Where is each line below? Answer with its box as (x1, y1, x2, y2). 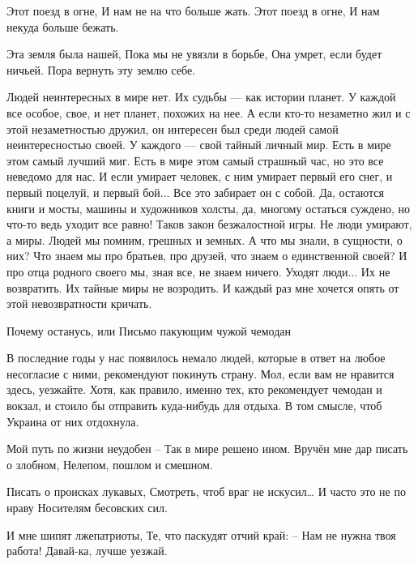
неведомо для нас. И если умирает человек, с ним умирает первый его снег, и (6, 168, 393, 185)
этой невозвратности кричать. (6, 295, 152, 312)
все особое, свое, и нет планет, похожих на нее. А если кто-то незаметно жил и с (6, 104, 411, 121)
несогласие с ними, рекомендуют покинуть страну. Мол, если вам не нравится (6, 365, 395, 382)
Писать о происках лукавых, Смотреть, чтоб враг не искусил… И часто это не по (6, 483, 406, 500)
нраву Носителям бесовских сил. (6, 499, 168, 516)
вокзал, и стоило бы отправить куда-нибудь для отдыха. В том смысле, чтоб (6, 397, 382, 414)
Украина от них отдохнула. (6, 412, 139, 429)
